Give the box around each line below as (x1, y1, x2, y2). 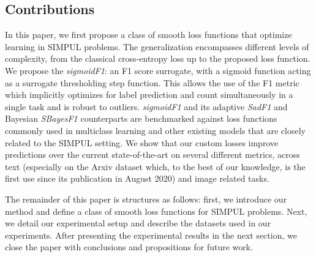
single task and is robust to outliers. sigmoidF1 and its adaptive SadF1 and (5, 100, 288, 113)
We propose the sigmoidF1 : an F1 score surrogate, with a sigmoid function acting (5, 64, 311, 76)
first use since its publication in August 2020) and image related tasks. (5, 172, 269, 185)
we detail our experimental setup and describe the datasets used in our (5, 217, 271, 229)
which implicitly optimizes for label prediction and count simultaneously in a (5, 88, 293, 101)
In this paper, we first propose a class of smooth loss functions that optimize (5, 28, 292, 41)
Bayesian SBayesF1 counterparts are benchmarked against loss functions (5, 112, 277, 125)
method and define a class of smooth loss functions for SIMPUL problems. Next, (5, 204, 307, 217)
